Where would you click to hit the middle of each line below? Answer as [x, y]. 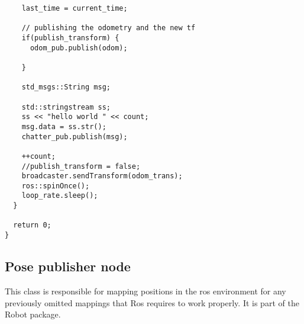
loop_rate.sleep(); [60, 196]
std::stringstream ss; [66, 107]
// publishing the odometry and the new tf [109, 28]
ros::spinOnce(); [56, 186]
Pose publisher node [68, 266]
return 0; [32, 225]
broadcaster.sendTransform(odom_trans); [102, 176]
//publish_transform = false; [81, 166]
